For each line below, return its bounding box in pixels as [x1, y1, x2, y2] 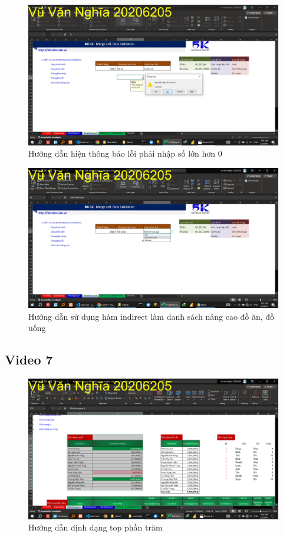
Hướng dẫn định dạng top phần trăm [28, 521, 163, 533]
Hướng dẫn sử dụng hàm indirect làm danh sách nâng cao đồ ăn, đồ [28, 310, 275, 322]
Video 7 [5, 350, 53, 369]
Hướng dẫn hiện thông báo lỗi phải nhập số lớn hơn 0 [28, 147, 222, 160]
